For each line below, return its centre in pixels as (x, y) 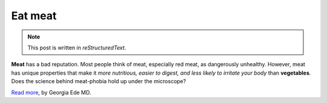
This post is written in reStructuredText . (77, 48)
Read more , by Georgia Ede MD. (51, 92)
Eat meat (34, 16)
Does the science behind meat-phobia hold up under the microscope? (99, 81)
